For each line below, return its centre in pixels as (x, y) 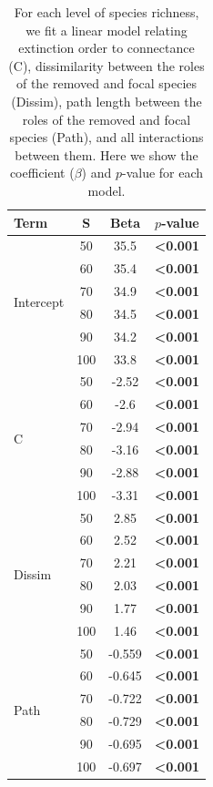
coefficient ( (42, 173)
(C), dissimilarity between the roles (106, 65)
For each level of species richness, (106, 12)
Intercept (39, 302)
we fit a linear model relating (106, 30)
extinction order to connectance (106, 48)
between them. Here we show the (106, 154)
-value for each (163, 173)
